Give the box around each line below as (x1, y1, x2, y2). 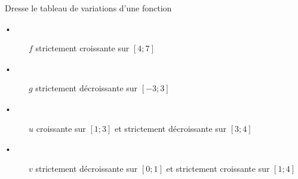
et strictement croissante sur (166, 162, 270, 174)
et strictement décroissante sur (115, 122, 227, 134)
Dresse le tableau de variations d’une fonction (5, 2, 172, 14)
